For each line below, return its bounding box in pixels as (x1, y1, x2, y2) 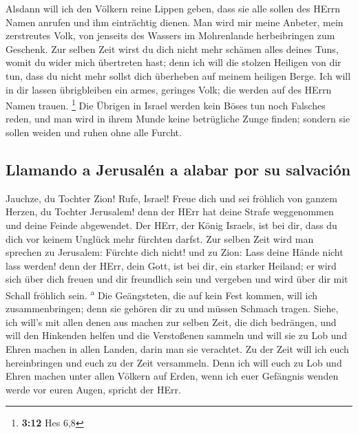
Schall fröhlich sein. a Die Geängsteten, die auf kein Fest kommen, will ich (6, 285, 318, 302)
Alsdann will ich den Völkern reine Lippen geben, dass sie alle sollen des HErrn (6, 1, 340, 15)
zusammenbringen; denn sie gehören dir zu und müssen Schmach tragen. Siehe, (6, 301, 339, 316)
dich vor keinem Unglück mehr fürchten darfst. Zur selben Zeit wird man (6, 231, 314, 246)
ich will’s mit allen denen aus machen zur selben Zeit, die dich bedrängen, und (6, 314, 337, 329)
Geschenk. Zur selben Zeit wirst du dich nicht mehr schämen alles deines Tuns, (6, 41, 339, 56)
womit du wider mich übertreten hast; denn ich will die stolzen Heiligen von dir (6, 55, 341, 69)
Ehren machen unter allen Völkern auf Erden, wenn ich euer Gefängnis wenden (6, 369, 339, 383)
